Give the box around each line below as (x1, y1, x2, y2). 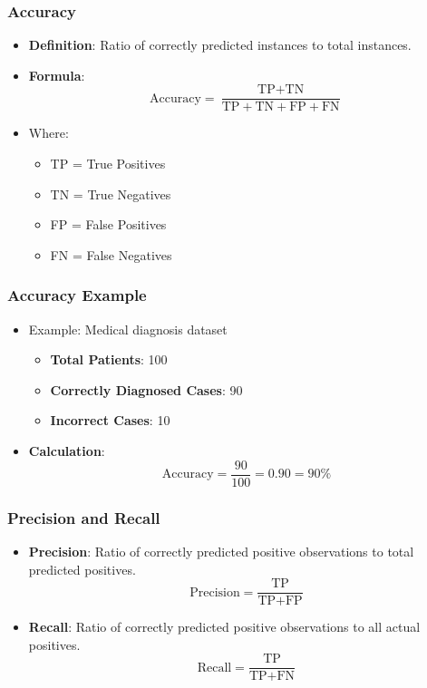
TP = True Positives (50, 154, 166, 173)
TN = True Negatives (50, 184, 171, 203)
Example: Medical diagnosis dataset (28, 319, 228, 338)
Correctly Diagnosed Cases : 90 (50, 380, 243, 399)
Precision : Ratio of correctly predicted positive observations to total (28, 541, 414, 560)
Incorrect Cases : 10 (50, 411, 170, 430)
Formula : (28, 65, 85, 84)
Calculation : (28, 441, 105, 460)
